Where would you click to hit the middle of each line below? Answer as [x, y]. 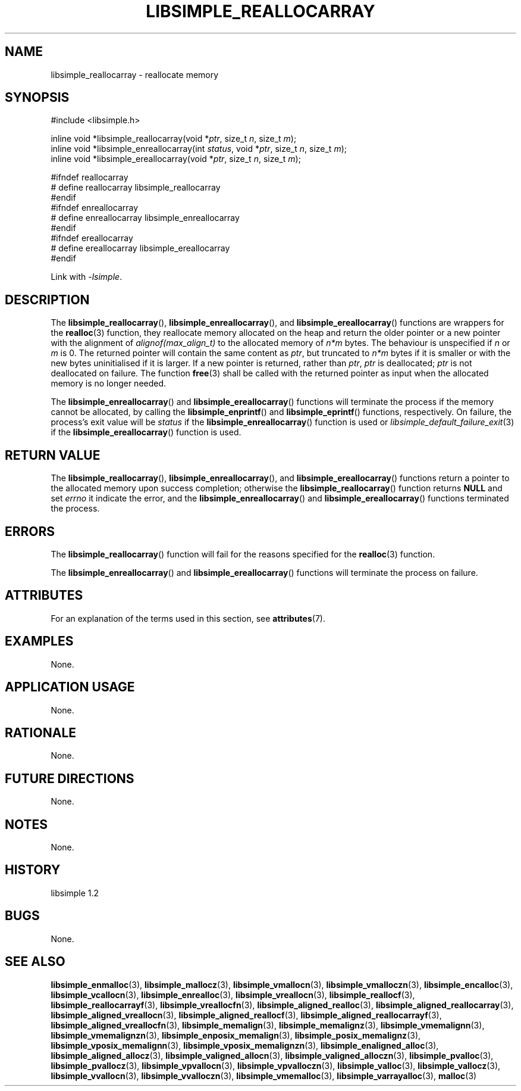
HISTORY [33, 870]
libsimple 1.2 [75, 893]
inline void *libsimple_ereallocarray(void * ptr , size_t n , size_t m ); [176, 159]
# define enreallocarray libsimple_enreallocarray [145, 218]
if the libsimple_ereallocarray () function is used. [146, 432]
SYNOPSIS [37, 98]
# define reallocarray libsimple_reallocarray [136, 188]
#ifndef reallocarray [90, 177]
